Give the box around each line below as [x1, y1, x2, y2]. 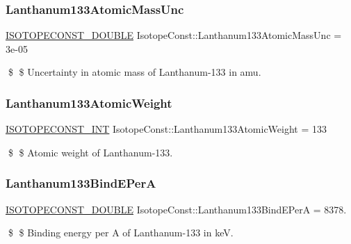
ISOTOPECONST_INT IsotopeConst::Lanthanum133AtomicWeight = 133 [6, 122, 327, 136]
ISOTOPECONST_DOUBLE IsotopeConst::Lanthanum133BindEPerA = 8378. [6, 202, 347, 216]
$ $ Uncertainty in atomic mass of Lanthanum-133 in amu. [8, 65, 261, 79]
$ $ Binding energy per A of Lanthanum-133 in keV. [8, 225, 234, 240]
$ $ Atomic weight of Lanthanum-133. [8, 145, 173, 159]
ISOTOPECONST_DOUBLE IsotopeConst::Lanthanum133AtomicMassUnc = [6, 28, 342, 42]
